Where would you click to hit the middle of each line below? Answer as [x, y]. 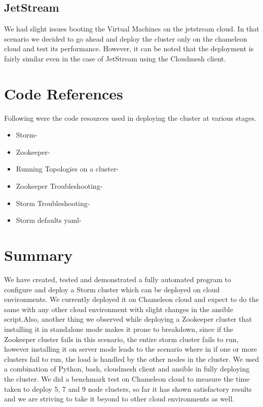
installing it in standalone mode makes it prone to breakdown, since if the [119, 329]
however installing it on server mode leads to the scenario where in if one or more [131, 349]
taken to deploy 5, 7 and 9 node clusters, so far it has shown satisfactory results [128, 388]
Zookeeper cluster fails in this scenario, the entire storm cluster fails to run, [121, 339]
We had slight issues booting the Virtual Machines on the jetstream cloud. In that [132, 29]
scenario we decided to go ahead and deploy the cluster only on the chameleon [126, 38]
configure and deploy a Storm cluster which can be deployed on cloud [112, 289]
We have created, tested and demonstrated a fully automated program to [118, 279]
